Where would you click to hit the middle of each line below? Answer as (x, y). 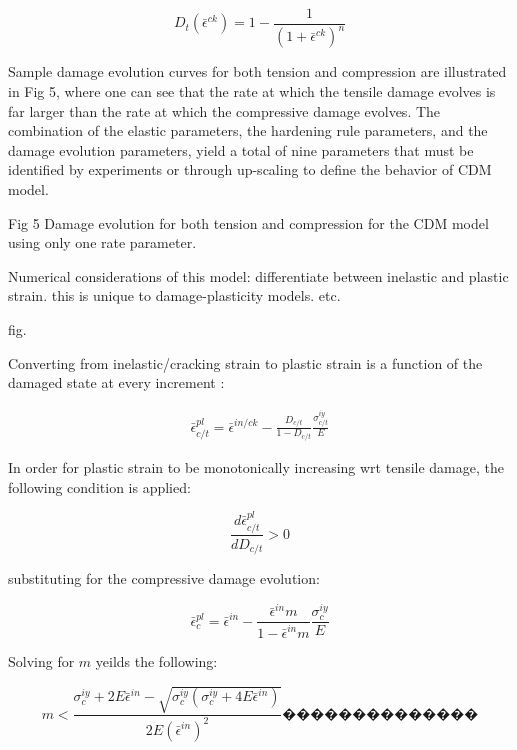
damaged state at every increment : (116, 382)
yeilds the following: (156, 661)
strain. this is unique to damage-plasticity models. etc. (174, 295)
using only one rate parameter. (102, 242)
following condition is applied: (99, 486)
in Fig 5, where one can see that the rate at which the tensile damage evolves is (252, 91)
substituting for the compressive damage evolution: (164, 578)
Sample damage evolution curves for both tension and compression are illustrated (257, 71)
